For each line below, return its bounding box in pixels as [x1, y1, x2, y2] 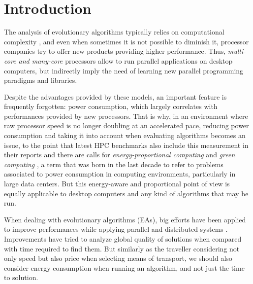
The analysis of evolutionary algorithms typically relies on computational [4, 27, 224, 37]
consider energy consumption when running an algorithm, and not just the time [4, 262, 245, 273]
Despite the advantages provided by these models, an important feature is [4, 91, 227, 102]
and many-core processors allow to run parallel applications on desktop [18, 55, 233, 66]
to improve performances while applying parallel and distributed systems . [4, 224, 228, 234]
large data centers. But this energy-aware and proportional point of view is [4, 178, 230, 189]
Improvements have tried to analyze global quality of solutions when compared [4, 234, 242, 244]
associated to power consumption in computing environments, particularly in [4, 169, 236, 179]
